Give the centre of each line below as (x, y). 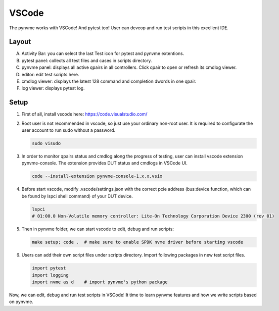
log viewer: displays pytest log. (53, 88)
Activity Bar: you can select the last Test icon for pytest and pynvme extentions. (103, 53)
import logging (50, 275)
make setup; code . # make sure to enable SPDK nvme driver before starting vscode (138, 242)
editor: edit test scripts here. (50, 74)
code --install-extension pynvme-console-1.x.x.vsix (97, 176)
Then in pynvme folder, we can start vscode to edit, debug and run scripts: (98, 229)
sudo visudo (46, 143)
